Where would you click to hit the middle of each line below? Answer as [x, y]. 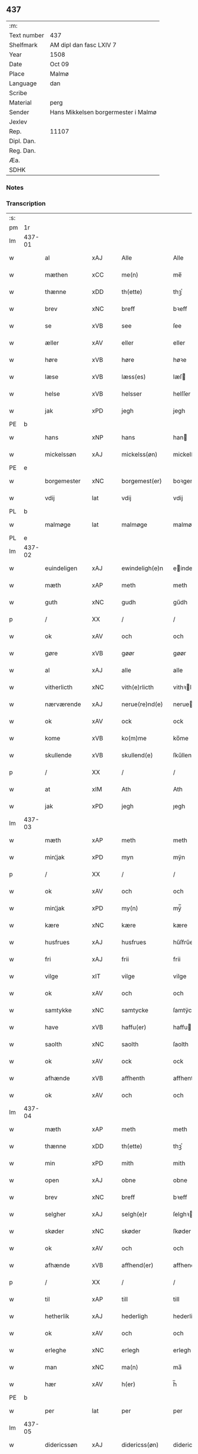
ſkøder [182, 1231]
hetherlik [57, 1316]
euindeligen [61, 568]
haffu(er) [134, 1027]
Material [20, 102]
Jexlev [18, 122]
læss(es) [134, 377]
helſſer [182, 394]
